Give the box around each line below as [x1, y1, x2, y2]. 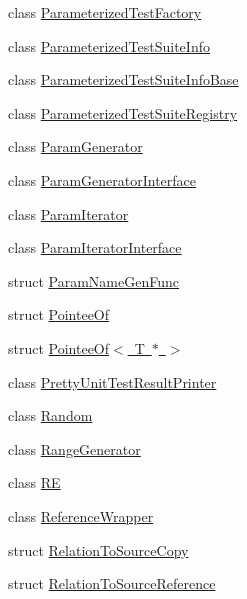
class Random [8, 405, 93, 426]
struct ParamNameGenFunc [8, 270, 179, 291]
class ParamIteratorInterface [8, 237, 182, 258]
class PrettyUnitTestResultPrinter [8, 371, 217, 392]
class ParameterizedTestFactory [8, 2, 202, 22]
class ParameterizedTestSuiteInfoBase [8, 69, 239, 90]
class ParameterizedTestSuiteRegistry [8, 102, 238, 123]
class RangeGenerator [8, 438, 141, 459]
